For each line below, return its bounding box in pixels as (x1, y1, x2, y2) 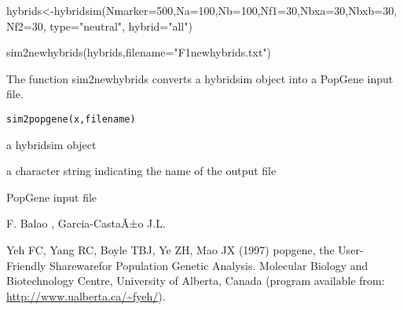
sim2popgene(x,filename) (6, 113, 136, 125)
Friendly (6, 257, 46, 273)
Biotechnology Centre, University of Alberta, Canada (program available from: (6, 272, 385, 289)
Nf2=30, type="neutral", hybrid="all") (6, 17, 192, 34)
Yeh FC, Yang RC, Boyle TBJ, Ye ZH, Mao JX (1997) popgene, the (6, 242, 335, 257)
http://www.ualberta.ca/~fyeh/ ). (6, 287, 166, 304)
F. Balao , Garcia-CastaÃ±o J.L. (6, 215, 166, 232)
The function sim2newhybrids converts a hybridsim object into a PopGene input (6, 70, 394, 86)
